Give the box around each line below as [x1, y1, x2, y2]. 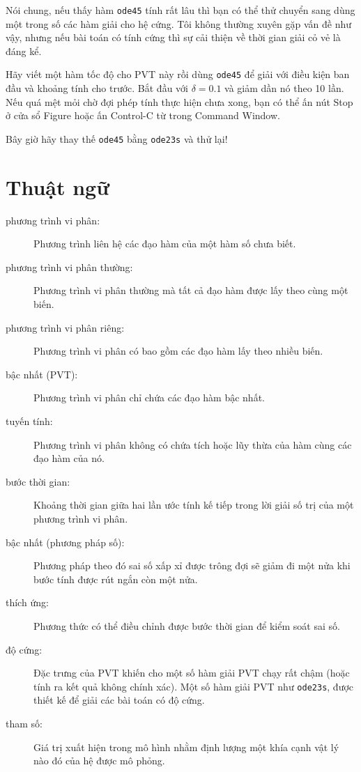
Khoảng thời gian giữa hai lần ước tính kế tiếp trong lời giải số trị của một [33, 497, 354, 512]
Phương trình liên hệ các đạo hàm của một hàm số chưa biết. [33, 236, 296, 251]
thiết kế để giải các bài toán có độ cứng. [33, 693, 205, 707]
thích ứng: [6, 595, 49, 610]
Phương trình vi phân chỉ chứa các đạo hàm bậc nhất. [33, 390, 265, 405]
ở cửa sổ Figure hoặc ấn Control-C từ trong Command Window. [6, 108, 280, 123]
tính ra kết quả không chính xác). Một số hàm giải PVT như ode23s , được [33, 679, 354, 693]
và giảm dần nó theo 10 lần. [224, 81, 344, 95]
